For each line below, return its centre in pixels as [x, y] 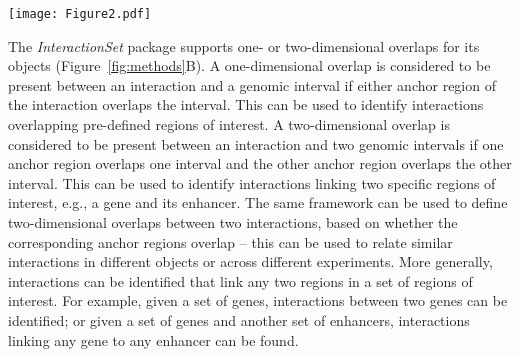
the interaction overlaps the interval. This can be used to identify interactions [246, 104]
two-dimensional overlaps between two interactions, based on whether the [233, 222]
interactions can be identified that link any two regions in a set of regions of [240, 280]
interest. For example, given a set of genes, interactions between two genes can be [258, 300]
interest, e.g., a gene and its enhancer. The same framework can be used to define [258, 202]
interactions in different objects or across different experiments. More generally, [250, 261]
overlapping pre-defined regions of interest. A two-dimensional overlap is [229, 124]
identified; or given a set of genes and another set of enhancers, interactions [239, 319]
